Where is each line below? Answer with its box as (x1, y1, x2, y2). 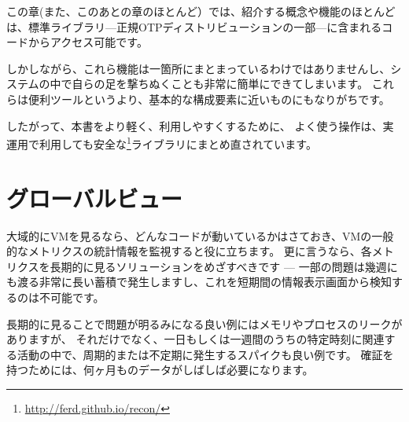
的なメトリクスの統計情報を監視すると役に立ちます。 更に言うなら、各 (6, 243, 372, 259)
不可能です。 (39, 288, 105, 305)
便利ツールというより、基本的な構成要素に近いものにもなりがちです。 (28, 90, 390, 107)
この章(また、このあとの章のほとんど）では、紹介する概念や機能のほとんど (6, 3, 396, 19)
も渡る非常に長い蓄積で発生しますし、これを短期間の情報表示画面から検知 (6, 273, 392, 290)
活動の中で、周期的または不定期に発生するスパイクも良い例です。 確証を (17, 346, 394, 362)
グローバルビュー (6, 182, 182, 214)
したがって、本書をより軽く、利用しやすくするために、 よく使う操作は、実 (6, 117, 394, 134)
